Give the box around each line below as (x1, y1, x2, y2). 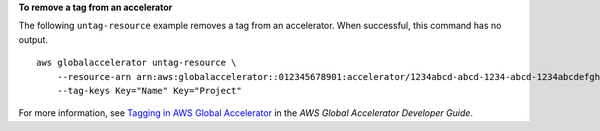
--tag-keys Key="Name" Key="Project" (56, 85, 242, 96)
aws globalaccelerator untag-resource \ (36, 57, 237, 69)
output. (18, 33, 49, 45)
